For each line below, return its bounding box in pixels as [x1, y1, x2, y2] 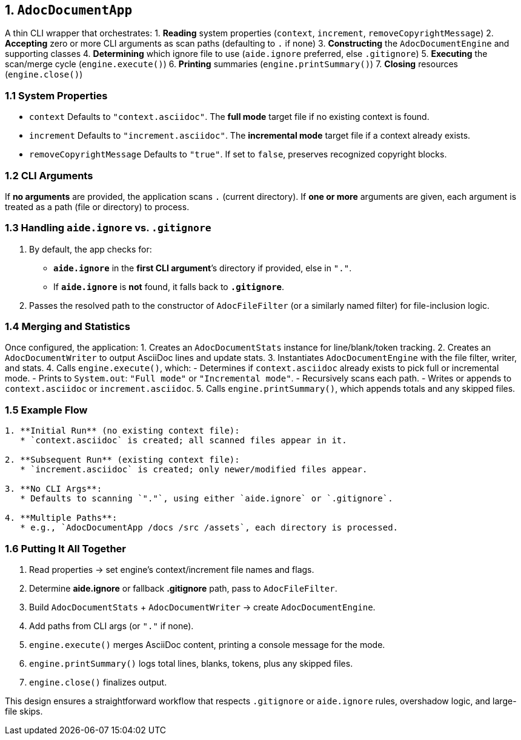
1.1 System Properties [5, 89, 108, 102]
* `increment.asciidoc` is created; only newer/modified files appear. [20, 464, 368, 475]
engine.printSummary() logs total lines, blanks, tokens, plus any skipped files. [29, 658, 353, 669]
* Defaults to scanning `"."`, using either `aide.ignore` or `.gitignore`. [20, 494, 393, 504]
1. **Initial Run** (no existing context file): [5, 426, 240, 436]
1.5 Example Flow [5, 403, 88, 416]
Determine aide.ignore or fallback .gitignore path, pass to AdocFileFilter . [29, 583, 337, 593]
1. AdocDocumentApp [5, 2, 133, 18]
